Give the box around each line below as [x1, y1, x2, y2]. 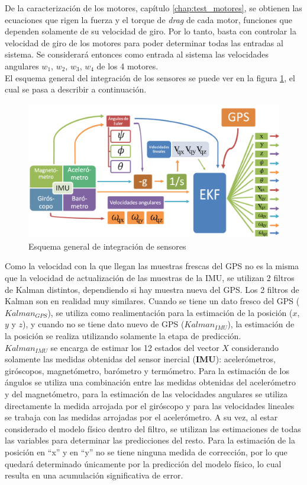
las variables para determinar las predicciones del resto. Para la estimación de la [5, 434, 295, 446]
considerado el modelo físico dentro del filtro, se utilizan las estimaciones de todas [5, 422, 301, 435]
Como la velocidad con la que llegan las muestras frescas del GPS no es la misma [5, 260, 299, 272]
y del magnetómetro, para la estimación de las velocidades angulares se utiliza [5, 387, 288, 400]
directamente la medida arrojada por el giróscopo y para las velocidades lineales [5, 399, 295, 411]
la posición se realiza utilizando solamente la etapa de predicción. [5, 329, 241, 342]
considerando [231, 341, 279, 353]
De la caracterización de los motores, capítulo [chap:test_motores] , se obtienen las [5, 2, 302, 14]
